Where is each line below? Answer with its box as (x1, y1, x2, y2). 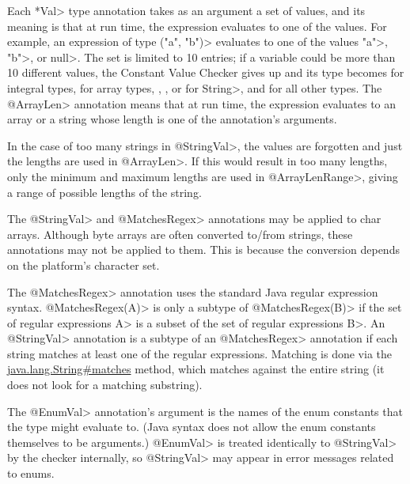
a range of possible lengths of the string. (7, 183, 202, 200)
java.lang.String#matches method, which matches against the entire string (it (7, 361, 385, 377)
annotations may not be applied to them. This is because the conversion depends (7, 241, 400, 258)
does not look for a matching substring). (7, 376, 203, 393)
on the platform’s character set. (7, 256, 160, 273)
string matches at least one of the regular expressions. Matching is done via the (7, 345, 392, 361)
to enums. (7, 465, 55, 482)
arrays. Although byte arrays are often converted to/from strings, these (7, 225, 353, 242)
